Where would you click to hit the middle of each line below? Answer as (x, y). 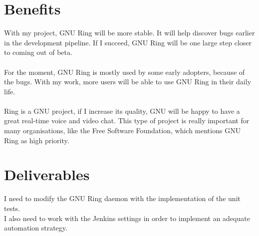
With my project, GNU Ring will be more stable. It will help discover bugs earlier (129, 33)
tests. (12, 208)
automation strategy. (36, 228)
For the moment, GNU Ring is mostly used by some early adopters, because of (125, 72)
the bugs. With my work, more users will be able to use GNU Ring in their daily (128, 82)
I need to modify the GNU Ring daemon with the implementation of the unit (122, 198)
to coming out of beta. (38, 52)
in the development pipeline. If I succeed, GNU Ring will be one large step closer (128, 42)
